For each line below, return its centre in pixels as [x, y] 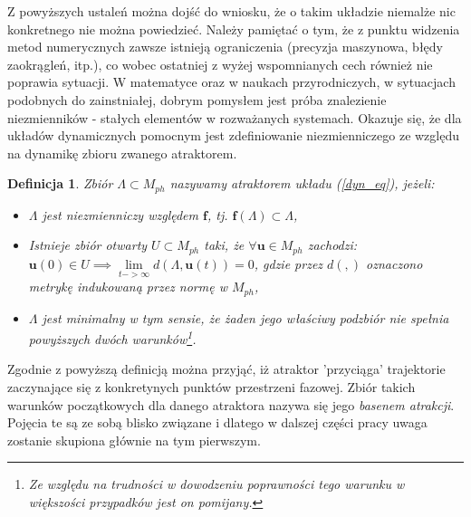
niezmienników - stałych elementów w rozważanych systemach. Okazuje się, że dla [235, 117]
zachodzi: [332, 245]
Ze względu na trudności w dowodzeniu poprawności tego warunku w [216, 484]
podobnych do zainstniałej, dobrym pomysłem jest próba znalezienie [197, 99]
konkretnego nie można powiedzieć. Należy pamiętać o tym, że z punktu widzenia [234, 29]
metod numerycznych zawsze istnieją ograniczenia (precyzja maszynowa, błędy [225, 47]
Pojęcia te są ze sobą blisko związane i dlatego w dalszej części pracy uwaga [217, 422]
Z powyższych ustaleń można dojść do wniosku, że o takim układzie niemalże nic [231, 11]
